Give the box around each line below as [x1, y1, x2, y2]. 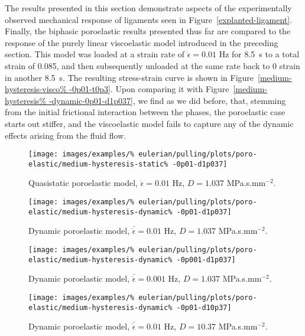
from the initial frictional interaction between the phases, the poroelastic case [5, 106, 285, 118]
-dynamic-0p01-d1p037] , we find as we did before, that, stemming [48, 94, 286, 106]
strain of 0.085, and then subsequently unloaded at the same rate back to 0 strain [5, 59, 300, 71]
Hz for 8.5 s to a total [219, 48, 300, 60]
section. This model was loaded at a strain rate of [5, 48, 185, 60]
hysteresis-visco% [5, 83, 67, 95]
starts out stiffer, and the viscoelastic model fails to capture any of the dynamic [5, 117, 294, 129]
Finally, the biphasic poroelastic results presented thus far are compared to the [5, 25, 291, 37]
